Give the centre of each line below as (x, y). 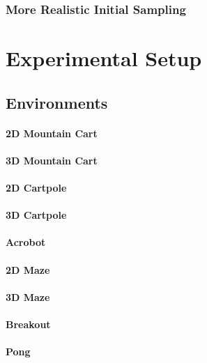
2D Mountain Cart (52, 133)
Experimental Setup (104, 58)
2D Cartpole (36, 187)
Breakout (28, 324)
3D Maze (28, 296)
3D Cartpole (36, 215)
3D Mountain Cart (52, 160)
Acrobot (26, 242)
